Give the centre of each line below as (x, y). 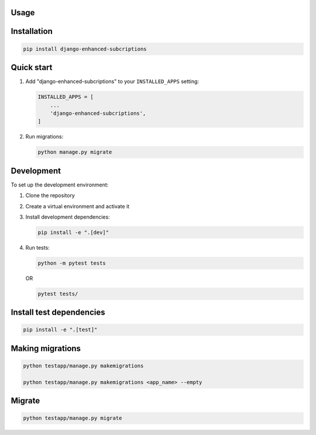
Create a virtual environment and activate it (78, 206)
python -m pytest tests (72, 263)
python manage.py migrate (75, 152)
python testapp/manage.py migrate (73, 418)
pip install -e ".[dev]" (73, 232)
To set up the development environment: (60, 185)
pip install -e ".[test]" (60, 330)
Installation (32, 31)
